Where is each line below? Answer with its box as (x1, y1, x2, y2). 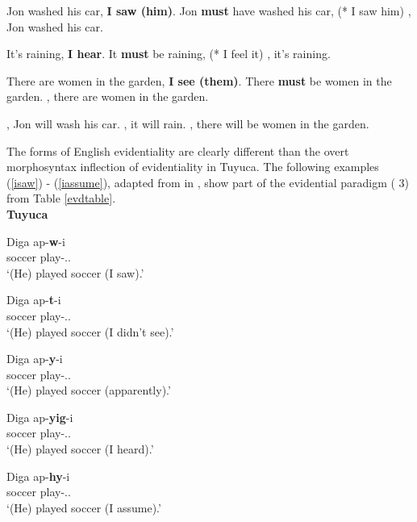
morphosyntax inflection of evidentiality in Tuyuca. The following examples (6, 158, 379, 175)
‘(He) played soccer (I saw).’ (6, 264, 144, 281)
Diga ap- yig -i (6, 408, 73, 425)
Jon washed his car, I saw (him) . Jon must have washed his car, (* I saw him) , (6, 2, 411, 19)
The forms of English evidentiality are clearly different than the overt (6, 142, 349, 159)
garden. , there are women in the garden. (6, 88, 209, 105)
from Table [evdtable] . (6, 190, 116, 207)
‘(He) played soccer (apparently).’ (6, 382, 171, 399)
